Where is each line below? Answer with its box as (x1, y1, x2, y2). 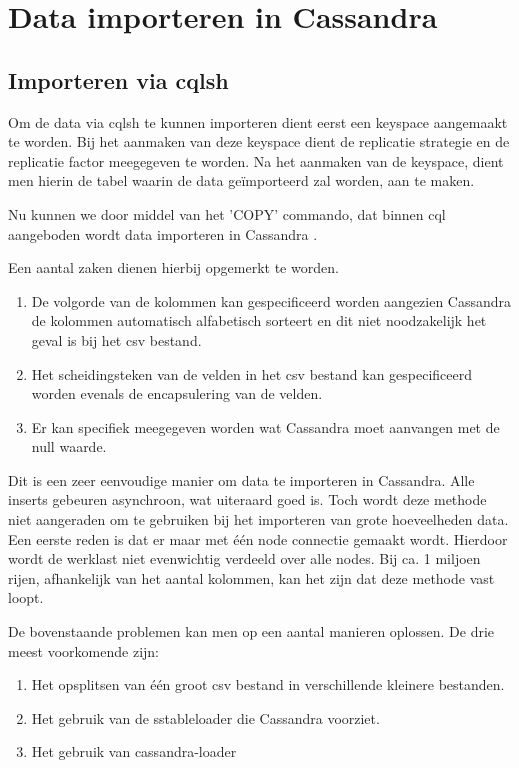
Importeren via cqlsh (8, 64, 229, 95)
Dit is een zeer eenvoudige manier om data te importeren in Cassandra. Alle (8, 469, 475, 490)
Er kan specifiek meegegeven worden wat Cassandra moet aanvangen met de (31, 416, 500, 437)
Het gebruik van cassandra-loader (31, 741, 237, 762)
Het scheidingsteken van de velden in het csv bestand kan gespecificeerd (31, 363, 473, 384)
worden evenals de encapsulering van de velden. (31, 383, 323, 404)
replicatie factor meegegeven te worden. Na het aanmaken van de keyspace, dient (8, 150, 504, 171)
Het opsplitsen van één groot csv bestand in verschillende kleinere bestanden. (31, 674, 505, 695)
